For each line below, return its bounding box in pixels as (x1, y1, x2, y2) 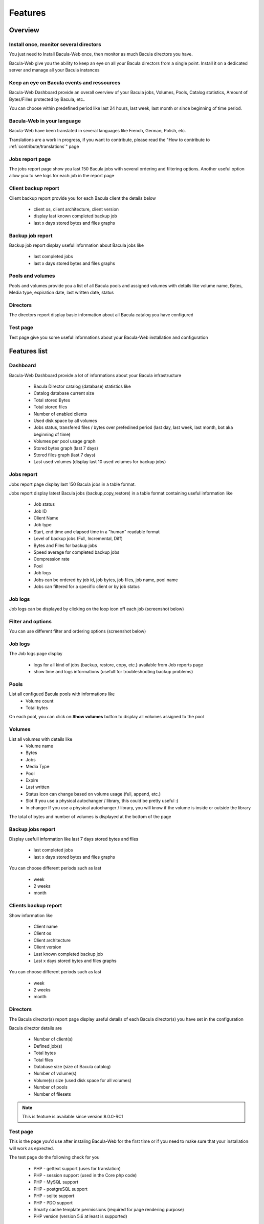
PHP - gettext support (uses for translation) (33, 1165, 121, 1171)
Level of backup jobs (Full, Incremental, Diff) (33, 536, 123, 541)
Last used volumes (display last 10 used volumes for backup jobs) (33, 459, 166, 465)
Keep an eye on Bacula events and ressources (9, 79, 121, 86)
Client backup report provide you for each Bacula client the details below (9, 195, 156, 201)
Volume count (25, 698, 54, 704)
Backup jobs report (9, 825, 56, 832)
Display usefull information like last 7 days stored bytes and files (9, 836, 139, 842)
